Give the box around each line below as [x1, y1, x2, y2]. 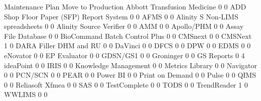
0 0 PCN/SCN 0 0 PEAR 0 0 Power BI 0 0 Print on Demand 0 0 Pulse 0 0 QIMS [4, 70, 256, 80]
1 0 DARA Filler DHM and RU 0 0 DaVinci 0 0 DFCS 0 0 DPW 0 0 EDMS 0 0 [4, 40, 251, 51]
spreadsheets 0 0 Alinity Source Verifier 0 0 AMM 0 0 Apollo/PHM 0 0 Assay [4, 21, 244, 31]
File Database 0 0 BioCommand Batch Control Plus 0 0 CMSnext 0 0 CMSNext [4, 30, 252, 41]
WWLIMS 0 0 [4, 89, 48, 100]
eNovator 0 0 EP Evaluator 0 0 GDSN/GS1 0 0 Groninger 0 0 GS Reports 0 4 [4, 50, 245, 60]
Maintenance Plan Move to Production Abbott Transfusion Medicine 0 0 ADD [4, 1, 246, 11]
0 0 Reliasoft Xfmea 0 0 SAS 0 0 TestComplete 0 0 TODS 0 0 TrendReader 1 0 [4, 79, 248, 90]
